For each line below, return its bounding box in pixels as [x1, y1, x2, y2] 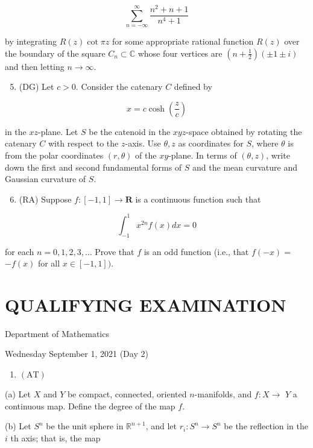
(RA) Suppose [19, 192, 72, 205]
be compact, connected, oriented [67, 388, 187, 400]
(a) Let [5, 388, 31, 400]
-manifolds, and [194, 388, 252, 400]
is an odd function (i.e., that [144, 245, 249, 257]
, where [251, 137, 279, 150]
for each [5, 245, 34, 257]
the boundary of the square [5, 46, 106, 59]
